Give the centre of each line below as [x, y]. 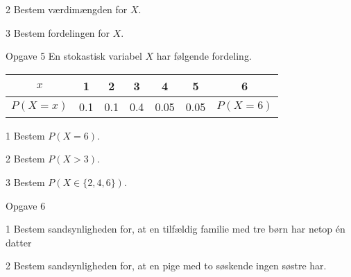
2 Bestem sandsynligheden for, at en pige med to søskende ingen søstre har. [166, 266]
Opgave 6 [26, 205]
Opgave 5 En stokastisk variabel [74, 56]
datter [19, 242]
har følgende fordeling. [204, 56]
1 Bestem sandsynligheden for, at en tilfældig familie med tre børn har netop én [175, 229]
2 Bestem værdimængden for [67, 9]
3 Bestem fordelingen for [58, 32]
